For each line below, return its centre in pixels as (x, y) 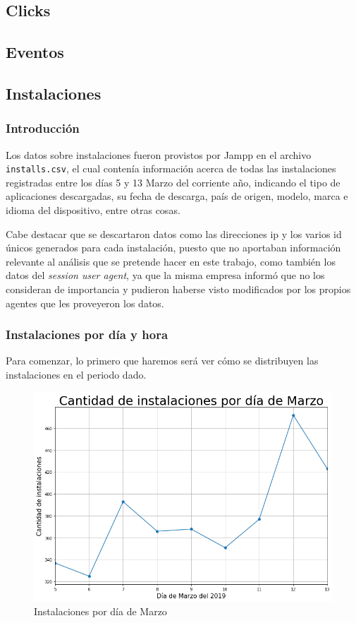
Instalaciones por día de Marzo (100, 611)
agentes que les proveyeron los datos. (85, 303)
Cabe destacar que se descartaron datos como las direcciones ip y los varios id (174, 233)
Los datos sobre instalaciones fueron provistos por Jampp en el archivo (159, 154)
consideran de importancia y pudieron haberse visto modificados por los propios (178, 289)
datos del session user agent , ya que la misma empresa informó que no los (165, 275)
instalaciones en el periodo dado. (76, 374)
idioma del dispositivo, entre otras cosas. (93, 210)
